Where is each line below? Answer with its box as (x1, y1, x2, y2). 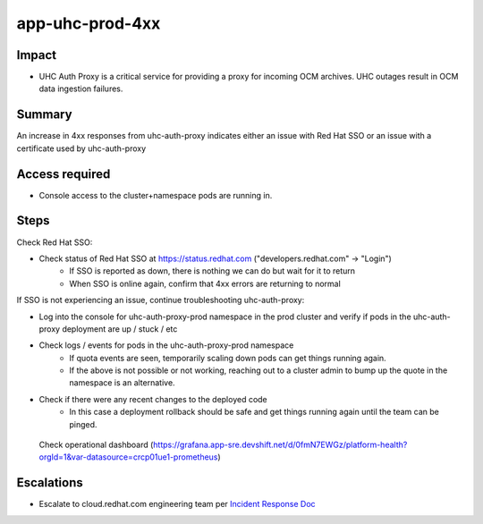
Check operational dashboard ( (38, 439, 154, 451)
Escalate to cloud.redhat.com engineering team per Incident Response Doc (38, 499, 317, 510)
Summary (16, 107, 72, 123)
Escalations (16, 475, 84, 491)
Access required (16, 166, 111, 182)
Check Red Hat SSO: (16, 237, 93, 248)
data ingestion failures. (38, 83, 123, 94)
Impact (16, 47, 57, 63)
